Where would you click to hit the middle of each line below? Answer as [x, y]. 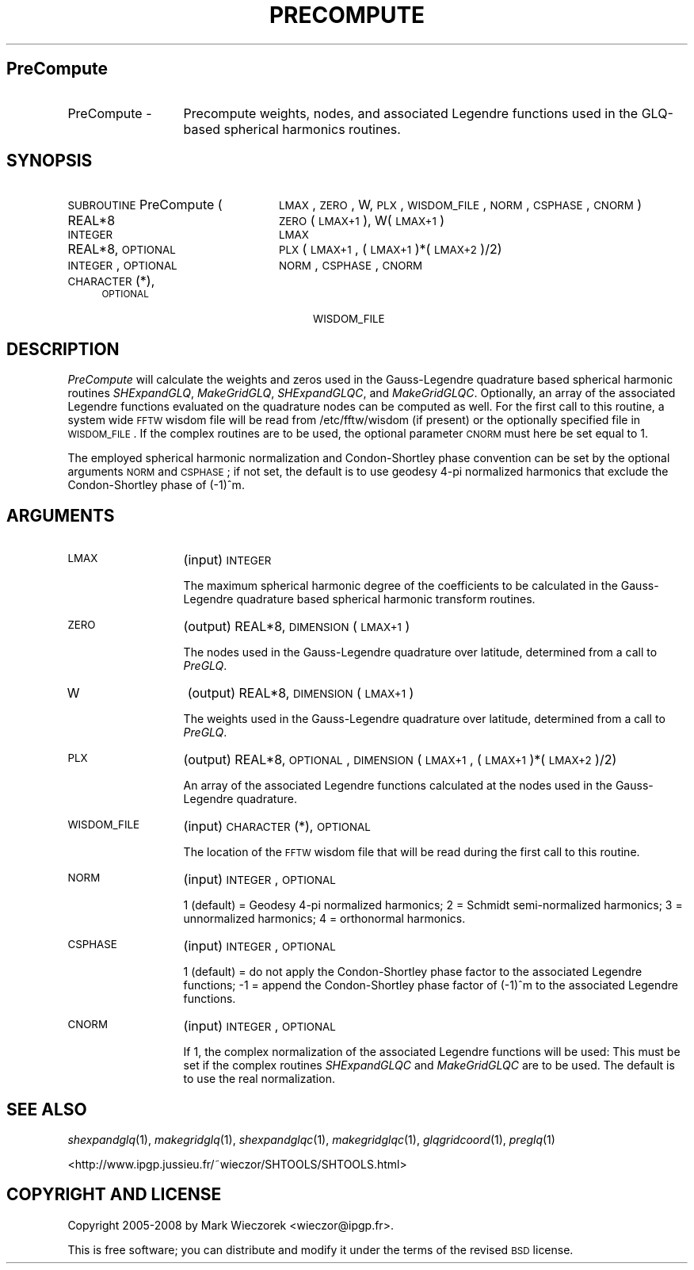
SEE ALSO [47, 1109]
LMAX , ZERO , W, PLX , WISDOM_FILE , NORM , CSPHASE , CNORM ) [460, 205]
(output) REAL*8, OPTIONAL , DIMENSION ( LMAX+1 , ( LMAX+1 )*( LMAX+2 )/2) [400, 760]
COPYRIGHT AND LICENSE [114, 1195]
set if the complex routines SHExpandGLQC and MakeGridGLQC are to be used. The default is [429, 1065]
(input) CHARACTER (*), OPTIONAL [277, 826]
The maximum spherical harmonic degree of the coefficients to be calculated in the [400, 586]
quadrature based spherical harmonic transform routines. [386, 599]
